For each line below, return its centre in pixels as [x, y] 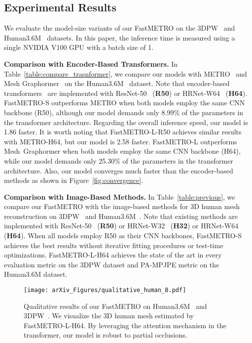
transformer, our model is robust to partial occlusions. [106, 335]
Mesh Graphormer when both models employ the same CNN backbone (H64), [122, 151]
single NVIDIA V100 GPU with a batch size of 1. [79, 47]
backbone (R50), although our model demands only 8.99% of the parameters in [124, 112]
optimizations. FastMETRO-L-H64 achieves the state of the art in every [113, 255]
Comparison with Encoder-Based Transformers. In [91, 64]
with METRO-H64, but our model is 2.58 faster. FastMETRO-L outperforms [121, 141]
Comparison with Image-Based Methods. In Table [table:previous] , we [120, 196]
